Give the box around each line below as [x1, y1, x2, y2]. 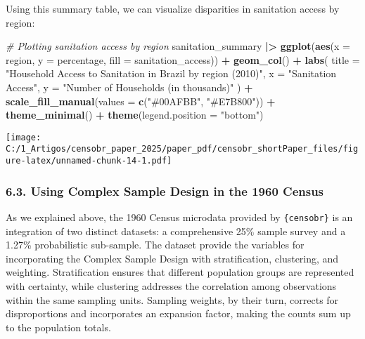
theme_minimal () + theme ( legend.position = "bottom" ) [6, 107, 264, 122]
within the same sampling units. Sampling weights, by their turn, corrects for [6, 292, 339, 307]
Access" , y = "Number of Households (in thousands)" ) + [6, 79, 253, 94]
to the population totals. [6, 319, 111, 334]
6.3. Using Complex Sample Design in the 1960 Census [6, 182, 324, 199]
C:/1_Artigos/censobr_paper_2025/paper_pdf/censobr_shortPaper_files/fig [6, 144, 359, 154]
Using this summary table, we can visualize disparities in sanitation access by [6, 1, 340, 15]
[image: [6, 132, 41, 142]
